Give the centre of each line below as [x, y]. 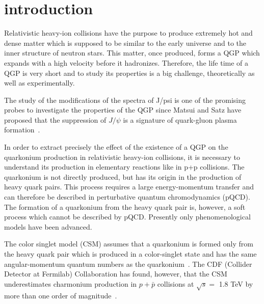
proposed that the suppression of [55, 119]
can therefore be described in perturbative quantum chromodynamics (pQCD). [127, 197]
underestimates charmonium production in [71, 283]
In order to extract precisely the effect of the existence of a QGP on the [116, 147]
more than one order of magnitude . [61, 295]
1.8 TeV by [236, 283]
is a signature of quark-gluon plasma [180, 119]
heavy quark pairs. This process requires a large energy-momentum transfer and [129, 187]
